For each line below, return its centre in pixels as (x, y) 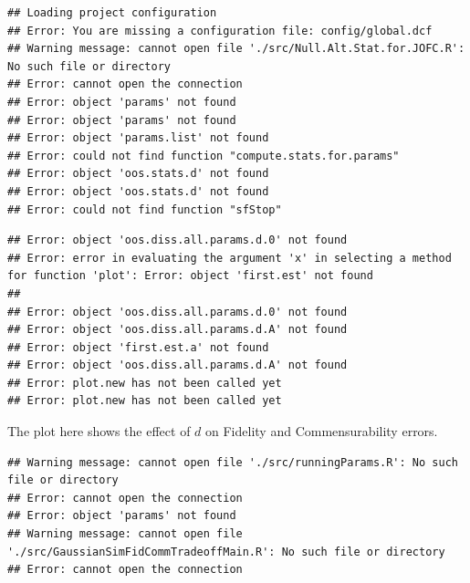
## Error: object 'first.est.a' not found (138, 347)
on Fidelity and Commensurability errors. (322, 431)
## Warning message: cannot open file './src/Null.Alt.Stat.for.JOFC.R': (236, 49)
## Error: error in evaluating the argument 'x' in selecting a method (230, 258)
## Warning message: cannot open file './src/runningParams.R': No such (233, 462)
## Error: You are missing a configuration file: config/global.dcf (220, 31)
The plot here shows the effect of (99, 431)
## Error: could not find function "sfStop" (145, 209)
